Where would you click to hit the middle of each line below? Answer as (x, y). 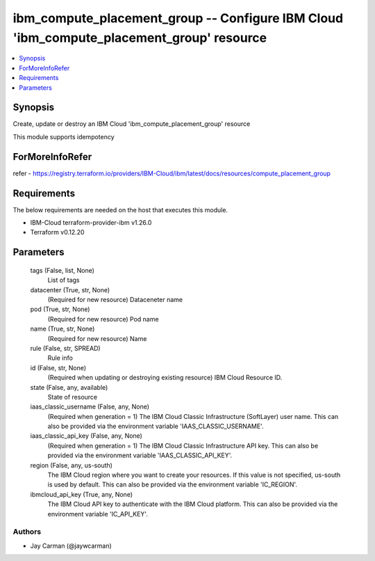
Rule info (60, 358)
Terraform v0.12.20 (57, 232)
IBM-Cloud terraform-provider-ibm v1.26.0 (91, 223)
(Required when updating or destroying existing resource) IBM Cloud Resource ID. (165, 378)
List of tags (64, 280)
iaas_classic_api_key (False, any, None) (86, 436)
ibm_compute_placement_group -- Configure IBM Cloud (178, 18)
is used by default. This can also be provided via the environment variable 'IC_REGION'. (173, 484)
